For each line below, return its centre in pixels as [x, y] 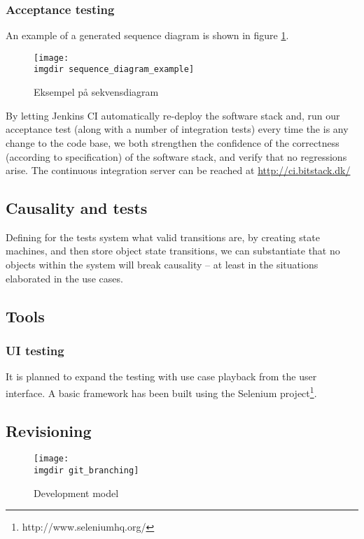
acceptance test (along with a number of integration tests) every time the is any [177, 129]
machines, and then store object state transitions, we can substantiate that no [173, 251]
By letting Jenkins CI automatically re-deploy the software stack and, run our [173, 115]
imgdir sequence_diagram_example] [114, 70]
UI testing [35, 350]
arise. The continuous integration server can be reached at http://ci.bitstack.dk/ [178, 170]
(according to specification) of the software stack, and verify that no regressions [176, 156]
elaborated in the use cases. [64, 278]
